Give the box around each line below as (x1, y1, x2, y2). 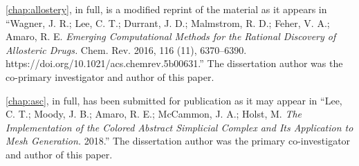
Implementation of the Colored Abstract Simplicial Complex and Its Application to (6, 120, 353, 134)
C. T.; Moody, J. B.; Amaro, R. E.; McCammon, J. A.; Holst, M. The (6, 107, 302, 121)
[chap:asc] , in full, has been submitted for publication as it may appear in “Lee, (6, 93, 342, 107)
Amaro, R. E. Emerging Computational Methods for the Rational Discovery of (6, 29, 336, 44)
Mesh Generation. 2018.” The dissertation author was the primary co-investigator (6, 133, 351, 148)
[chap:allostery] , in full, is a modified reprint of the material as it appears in (6, 2, 327, 16)
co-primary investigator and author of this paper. (6, 69, 214, 84)
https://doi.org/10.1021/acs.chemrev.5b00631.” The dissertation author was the (6, 56, 343, 71)
